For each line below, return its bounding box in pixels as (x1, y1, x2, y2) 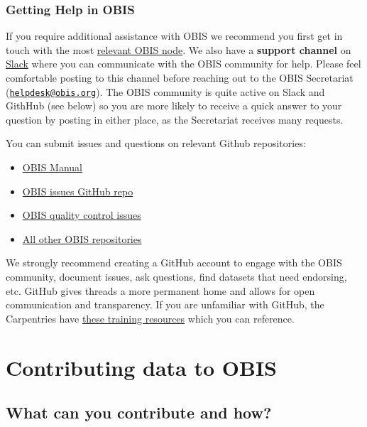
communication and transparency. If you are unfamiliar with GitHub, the (6, 297, 324, 312)
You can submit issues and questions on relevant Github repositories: (6, 136, 306, 151)
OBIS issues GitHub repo (22, 183, 133, 198)
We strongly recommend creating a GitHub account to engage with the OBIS (6, 255, 342, 270)
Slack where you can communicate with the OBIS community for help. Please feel (6, 56, 361, 71)
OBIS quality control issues (22, 207, 141, 222)
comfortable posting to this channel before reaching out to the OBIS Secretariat (6, 70, 354, 85)
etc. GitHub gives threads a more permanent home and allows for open (6, 283, 315, 298)
